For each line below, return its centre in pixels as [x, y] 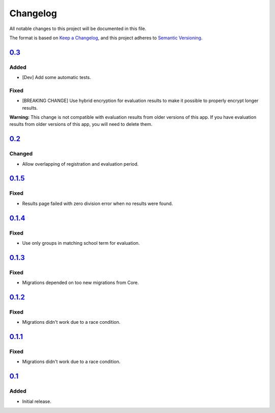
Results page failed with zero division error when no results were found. [98, 203]
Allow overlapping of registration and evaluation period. [80, 164]
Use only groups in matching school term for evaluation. [81, 243]
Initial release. [37, 401]
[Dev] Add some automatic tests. [57, 78]
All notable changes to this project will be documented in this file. [78, 29]
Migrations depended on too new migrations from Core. [81, 282]
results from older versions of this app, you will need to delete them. [81, 124]
